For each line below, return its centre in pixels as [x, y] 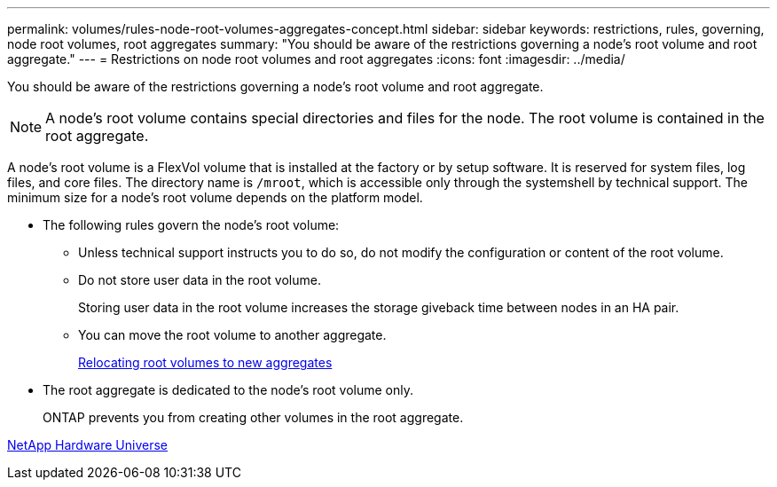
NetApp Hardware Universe [88, 445]
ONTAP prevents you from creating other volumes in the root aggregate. [253, 417]
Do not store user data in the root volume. [200, 280]
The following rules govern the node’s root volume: [191, 225]
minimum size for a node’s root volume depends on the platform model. [215, 197]
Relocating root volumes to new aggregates [205, 362]
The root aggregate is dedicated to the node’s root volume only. [228, 390]
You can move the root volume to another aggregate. [232, 335]
